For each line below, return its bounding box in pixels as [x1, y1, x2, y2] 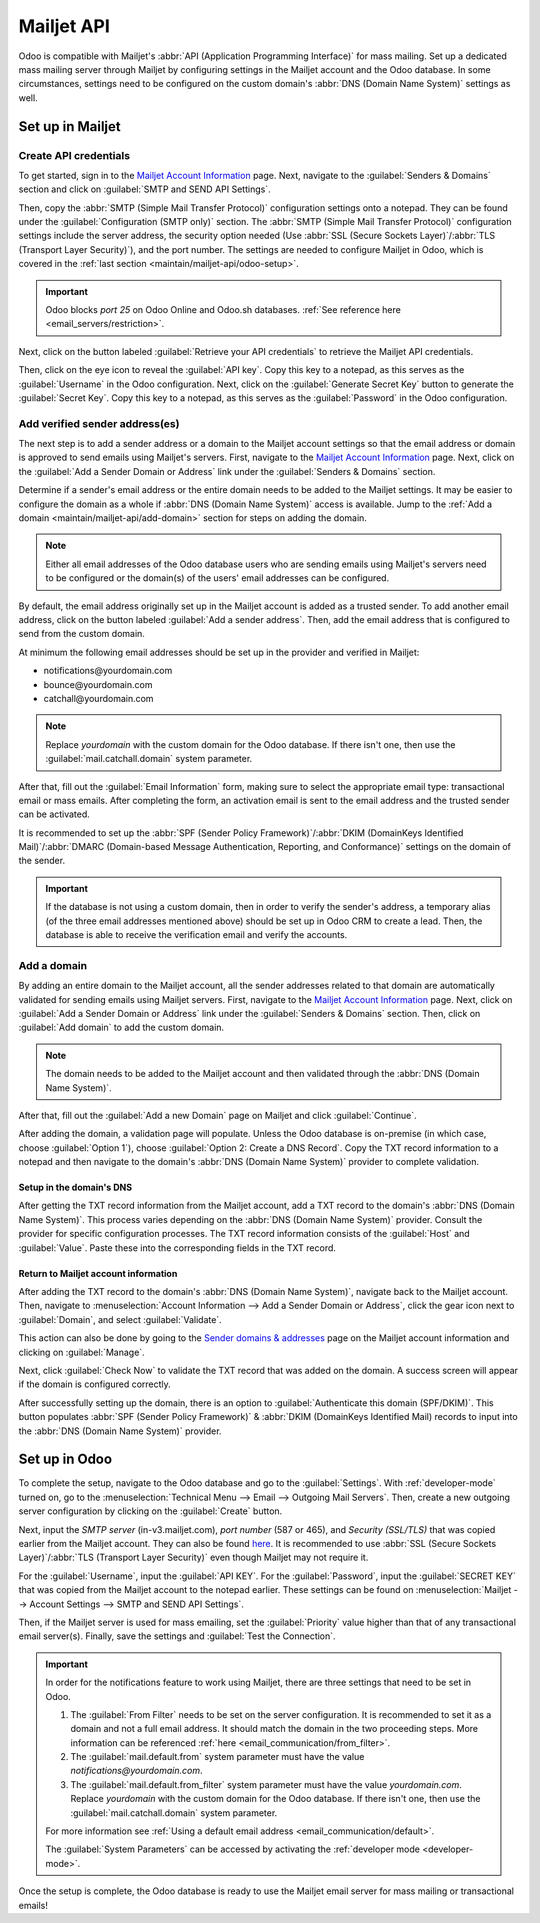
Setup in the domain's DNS [18, 1181, 133, 1194]
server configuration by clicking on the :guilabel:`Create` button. [18, 1505, 283, 1517]
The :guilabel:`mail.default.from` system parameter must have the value [70, 1751, 365, 1763]
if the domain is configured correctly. [18, 1378, 172, 1390]
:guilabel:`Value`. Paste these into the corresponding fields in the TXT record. [18, 1241, 337, 1254]
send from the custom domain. [18, 628, 145, 640]
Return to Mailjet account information [18, 1267, 178, 1279]
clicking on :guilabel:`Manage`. [18, 1346, 145, 1358]
